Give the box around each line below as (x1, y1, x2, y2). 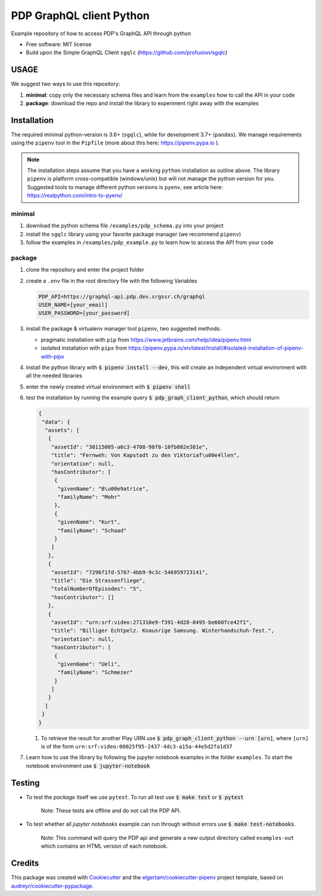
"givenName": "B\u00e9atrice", (57, 485, 149, 492)
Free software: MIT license (26, 41, 92, 48)
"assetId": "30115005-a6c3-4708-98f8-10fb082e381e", (51, 444, 209, 450)
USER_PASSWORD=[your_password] (38, 310, 131, 316)
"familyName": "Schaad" (57, 527, 127, 534)
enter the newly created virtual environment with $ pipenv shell (26, 383, 191, 390)
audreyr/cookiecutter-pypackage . (11, 882, 94, 889)
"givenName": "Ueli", (57, 660, 120, 667)
